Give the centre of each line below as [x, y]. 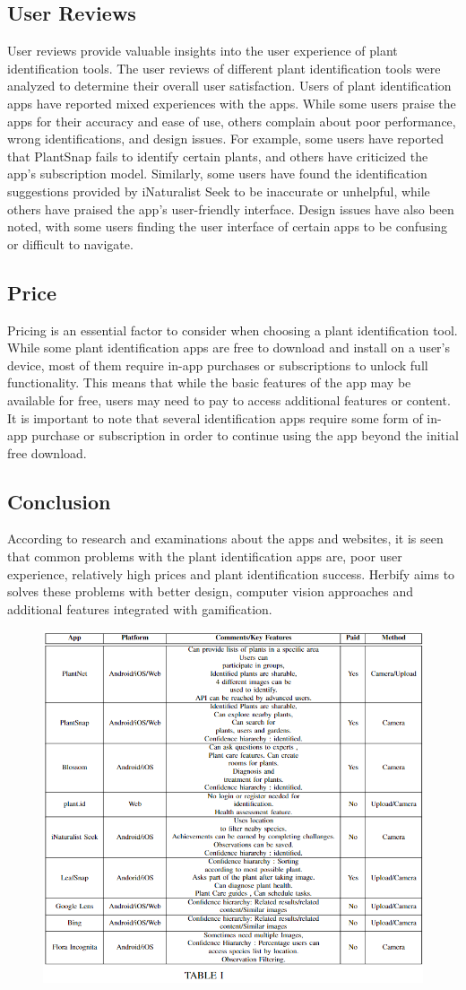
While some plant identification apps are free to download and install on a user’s [229, 347]
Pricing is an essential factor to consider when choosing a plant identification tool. [233, 330]
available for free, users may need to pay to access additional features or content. [229, 399]
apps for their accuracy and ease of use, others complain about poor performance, [232, 121]
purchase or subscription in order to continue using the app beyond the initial [245, 435]
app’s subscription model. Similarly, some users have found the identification [217, 174]
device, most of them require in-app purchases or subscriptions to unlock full [218, 365]
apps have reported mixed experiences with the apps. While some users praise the [232, 103]
